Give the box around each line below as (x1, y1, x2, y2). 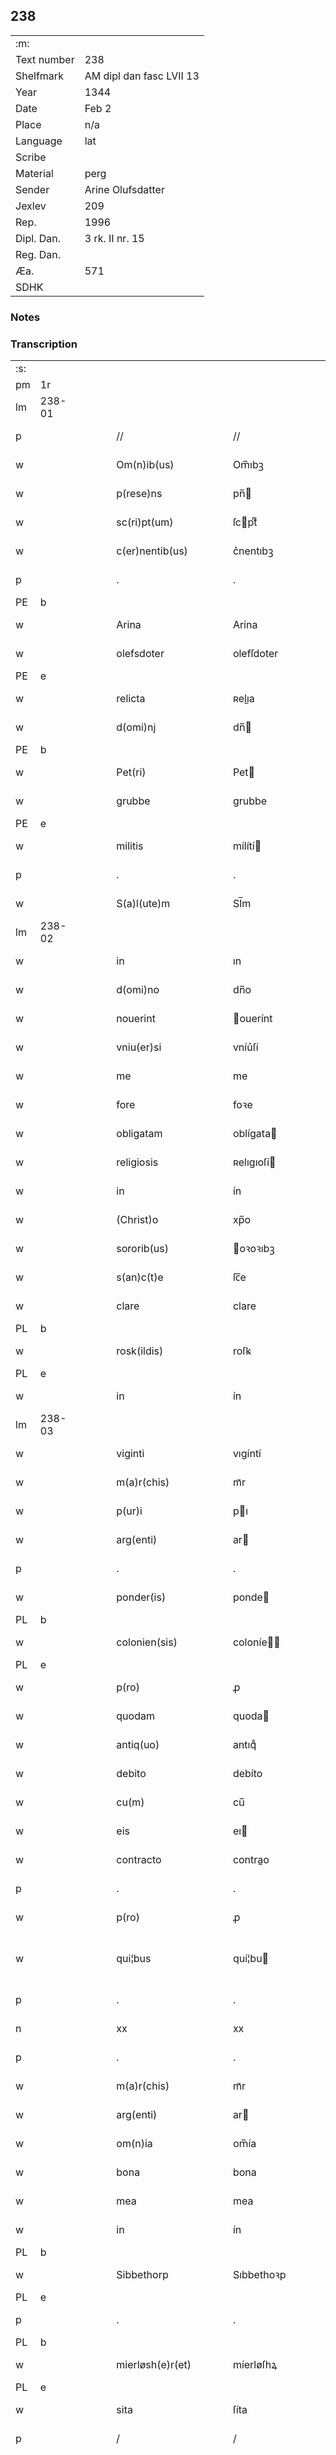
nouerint (116, 1012, 156, 1026)
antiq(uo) (116, 1738, 160, 1752)
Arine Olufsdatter (84, 182, 165, 196)
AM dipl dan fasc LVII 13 (84, 69, 200, 83)
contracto (116, 1853, 162, 1867)
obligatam (116, 1127, 163, 1141)
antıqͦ (232, 1738, 257, 1752)
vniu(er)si (116, 1040, 162, 1054)
